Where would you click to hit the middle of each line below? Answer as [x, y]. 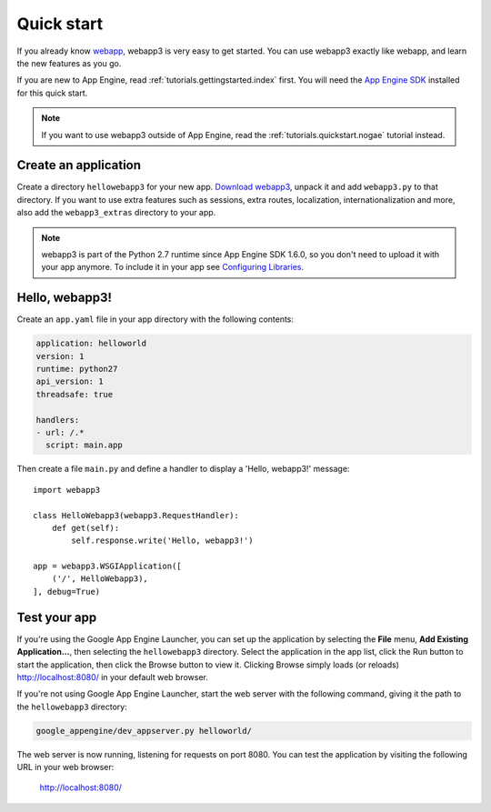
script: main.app [84, 445]
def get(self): [85, 528]
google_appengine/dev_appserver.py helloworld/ [144, 731]
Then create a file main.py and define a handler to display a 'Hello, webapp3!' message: [183, 469]
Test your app [57, 617]
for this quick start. [52, 93]
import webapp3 [67, 490]
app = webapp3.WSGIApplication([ [107, 566]
